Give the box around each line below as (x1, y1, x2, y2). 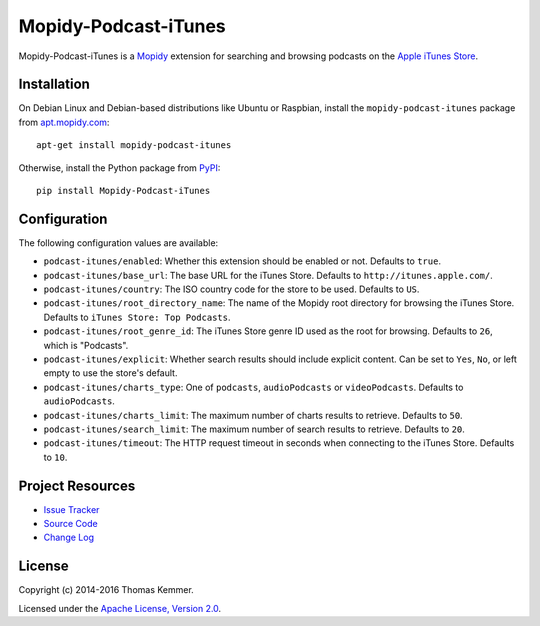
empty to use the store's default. (43, 367, 178, 379)
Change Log (43, 531, 95, 544)
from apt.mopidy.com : (18, 116, 110, 128)
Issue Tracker (43, 503, 100, 515)
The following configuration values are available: (18, 236, 219, 249)
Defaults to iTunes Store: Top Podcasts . (43, 311, 231, 323)
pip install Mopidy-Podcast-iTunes (36, 185, 211, 197)
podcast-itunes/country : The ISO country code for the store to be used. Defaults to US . (43, 283, 420, 295)
